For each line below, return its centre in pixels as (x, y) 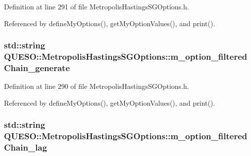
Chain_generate (37, 67)
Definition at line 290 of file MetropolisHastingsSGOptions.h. (97, 86)
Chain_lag (25, 147)
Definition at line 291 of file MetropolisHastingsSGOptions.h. (97, 6)
